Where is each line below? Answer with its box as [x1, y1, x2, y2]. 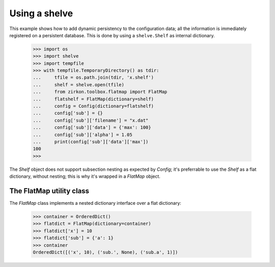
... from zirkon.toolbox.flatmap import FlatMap [33, 89, 168, 95]
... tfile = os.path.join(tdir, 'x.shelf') [33, 74, 154, 81]
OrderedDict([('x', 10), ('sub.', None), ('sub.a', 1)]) [33, 250, 178, 255]
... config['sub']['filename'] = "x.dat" [33, 117, 149, 123]
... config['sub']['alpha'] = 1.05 [33, 131, 132, 138]
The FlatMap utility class [9, 186, 89, 195]
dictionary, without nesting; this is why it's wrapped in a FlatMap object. [9, 173, 160, 179]
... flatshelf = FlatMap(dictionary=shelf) [33, 96, 154, 102]
